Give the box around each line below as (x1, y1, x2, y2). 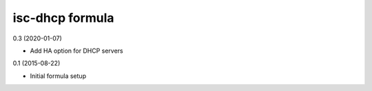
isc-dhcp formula (12, 10, 114, 25)
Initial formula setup (30, 72, 86, 80)
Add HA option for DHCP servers (30, 47, 123, 55)
